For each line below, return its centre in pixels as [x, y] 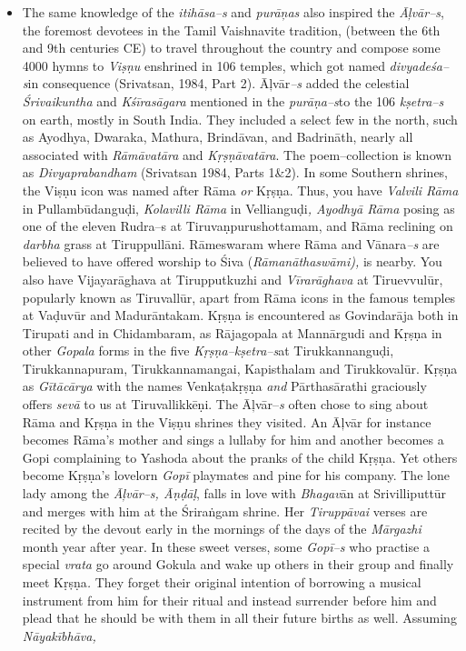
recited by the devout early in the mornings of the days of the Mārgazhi [222, 529]
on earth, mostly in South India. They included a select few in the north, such [240, 119]
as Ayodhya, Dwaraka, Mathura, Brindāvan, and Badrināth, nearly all [218, 137]
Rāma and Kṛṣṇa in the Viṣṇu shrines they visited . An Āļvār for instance [227, 421]
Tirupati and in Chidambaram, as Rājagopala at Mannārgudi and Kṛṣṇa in [232, 332]
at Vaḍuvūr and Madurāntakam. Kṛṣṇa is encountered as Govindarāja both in [240, 315]
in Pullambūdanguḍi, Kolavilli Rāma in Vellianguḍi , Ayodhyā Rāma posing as [238, 208]
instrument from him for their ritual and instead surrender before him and [229, 600]
